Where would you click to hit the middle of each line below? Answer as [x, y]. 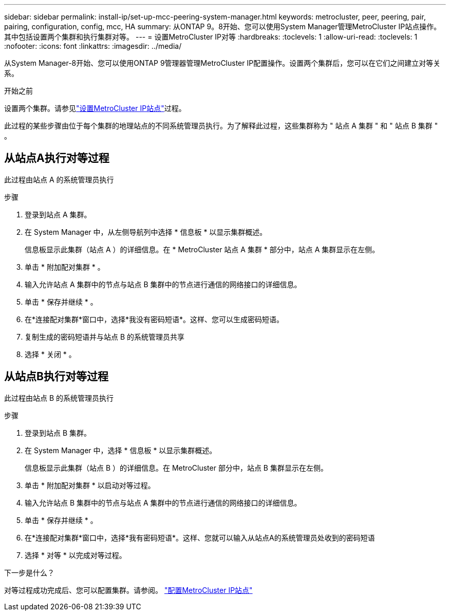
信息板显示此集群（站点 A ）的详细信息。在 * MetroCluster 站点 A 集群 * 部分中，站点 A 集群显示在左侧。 [202, 249]
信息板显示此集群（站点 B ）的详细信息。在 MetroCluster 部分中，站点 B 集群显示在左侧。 [176, 468]
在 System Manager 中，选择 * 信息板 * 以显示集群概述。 [121, 450]
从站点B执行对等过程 [56, 377]
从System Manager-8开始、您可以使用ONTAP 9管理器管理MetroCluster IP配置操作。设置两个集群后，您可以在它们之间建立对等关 [222, 63]
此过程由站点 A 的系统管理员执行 [59, 179]
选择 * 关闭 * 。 [50, 354]
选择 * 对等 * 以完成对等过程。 [76, 555]
